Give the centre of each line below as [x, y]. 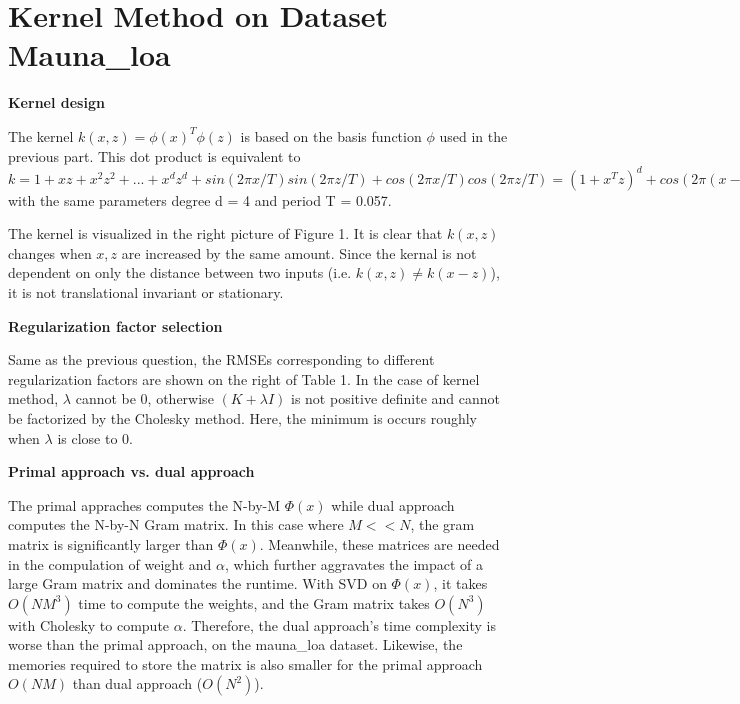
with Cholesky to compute [89, 624]
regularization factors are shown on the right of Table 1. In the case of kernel [244, 378]
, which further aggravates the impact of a [354, 563]
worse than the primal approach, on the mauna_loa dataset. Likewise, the [235, 644]
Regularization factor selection [115, 325]
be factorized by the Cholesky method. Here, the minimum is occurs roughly [242, 417]
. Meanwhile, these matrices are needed [379, 543]
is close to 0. [95, 437]
